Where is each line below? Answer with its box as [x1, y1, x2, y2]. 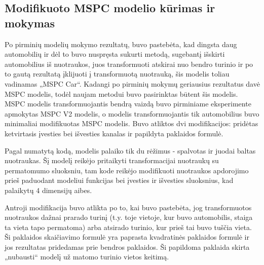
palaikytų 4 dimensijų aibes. [5, 184, 92, 195]
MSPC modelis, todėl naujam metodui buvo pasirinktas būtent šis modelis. [5, 88, 238, 99]
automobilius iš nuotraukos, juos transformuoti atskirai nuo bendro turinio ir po [5, 58, 253, 69]
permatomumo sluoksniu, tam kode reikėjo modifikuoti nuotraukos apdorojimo [5, 165, 249, 175]
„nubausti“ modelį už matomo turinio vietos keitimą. [5, 251, 169, 262]
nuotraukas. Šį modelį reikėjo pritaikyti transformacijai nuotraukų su [5, 155, 219, 166]
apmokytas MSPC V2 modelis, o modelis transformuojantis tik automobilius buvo [5, 108, 259, 119]
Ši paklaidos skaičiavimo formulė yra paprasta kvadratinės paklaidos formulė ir [5, 232, 249, 242]
